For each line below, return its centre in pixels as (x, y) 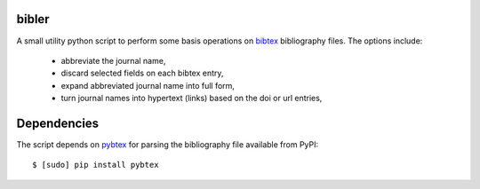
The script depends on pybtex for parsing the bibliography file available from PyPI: (168, 144)
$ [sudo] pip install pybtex (96, 165)
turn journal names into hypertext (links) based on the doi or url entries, (192, 98)
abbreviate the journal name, (113, 60)
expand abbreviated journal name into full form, (148, 85)
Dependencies (58, 123)
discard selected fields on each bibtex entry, (142, 73)
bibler (33, 19)
